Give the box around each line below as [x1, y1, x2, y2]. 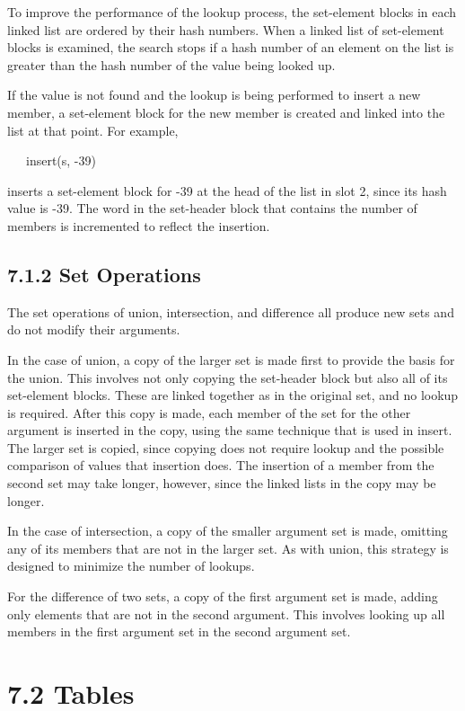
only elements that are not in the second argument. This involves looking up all [7, 604, 445, 623]
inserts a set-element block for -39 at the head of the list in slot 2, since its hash [7, 181, 447, 200]
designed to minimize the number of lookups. [7, 556, 255, 575]
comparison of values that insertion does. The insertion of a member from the [7, 456, 434, 475]
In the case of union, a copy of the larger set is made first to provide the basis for [7, 350, 455, 369]
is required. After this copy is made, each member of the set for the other [7, 403, 411, 422]
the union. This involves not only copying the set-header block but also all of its [7, 368, 448, 387]
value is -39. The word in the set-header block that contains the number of [7, 199, 417, 218]
